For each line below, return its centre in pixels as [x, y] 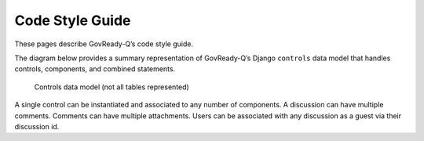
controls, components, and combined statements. [95, 69]
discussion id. [37, 126]
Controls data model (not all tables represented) [112, 87]
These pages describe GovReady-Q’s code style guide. [104, 44]
